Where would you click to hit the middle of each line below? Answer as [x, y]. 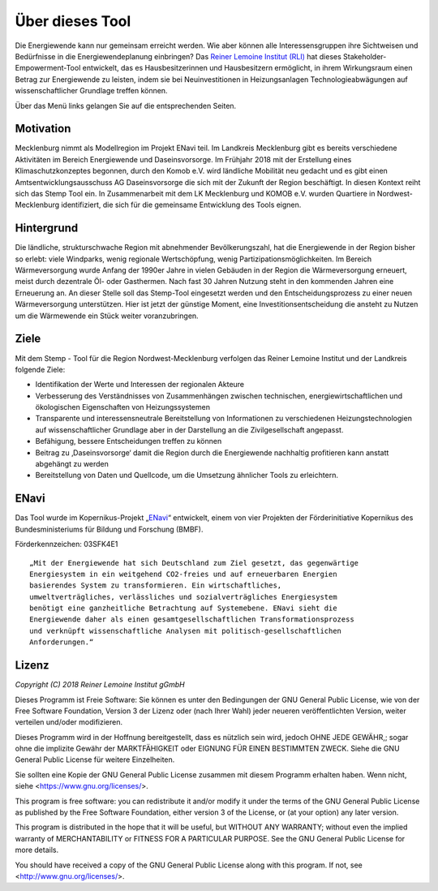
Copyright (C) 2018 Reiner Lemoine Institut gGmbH [100, 685]
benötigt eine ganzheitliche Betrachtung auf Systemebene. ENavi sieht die [183, 608]
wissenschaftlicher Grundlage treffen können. [91, 91]
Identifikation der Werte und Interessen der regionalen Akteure [140, 385]
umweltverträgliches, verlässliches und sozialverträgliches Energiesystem [183, 597]
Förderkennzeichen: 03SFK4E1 [67, 544]
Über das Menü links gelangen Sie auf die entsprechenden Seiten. [126, 105]
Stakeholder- [365, 56]
